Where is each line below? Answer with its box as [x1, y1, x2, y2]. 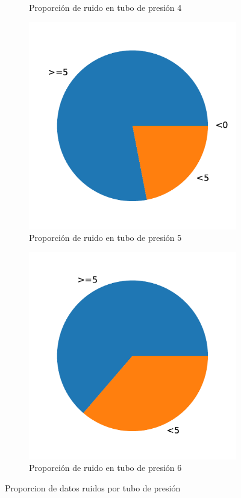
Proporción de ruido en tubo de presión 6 [29, 461, 182, 474]
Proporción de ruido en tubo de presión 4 [29, 1, 182, 13]
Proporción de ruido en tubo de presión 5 [29, 231, 182, 244]
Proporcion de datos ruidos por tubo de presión [5, 481, 181, 494]
